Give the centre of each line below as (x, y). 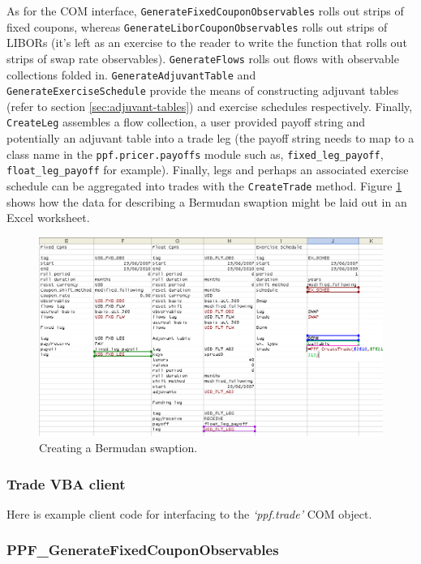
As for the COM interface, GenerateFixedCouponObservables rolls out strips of (205, 11)
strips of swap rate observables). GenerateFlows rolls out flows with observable (203, 58)
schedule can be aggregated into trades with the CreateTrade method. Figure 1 (204, 186)
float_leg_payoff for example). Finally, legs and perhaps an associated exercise (208, 170)
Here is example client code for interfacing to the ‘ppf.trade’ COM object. (189, 513)
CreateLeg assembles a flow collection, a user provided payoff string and (186, 122)
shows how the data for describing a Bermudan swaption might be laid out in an (207, 201)
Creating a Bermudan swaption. (118, 448)
